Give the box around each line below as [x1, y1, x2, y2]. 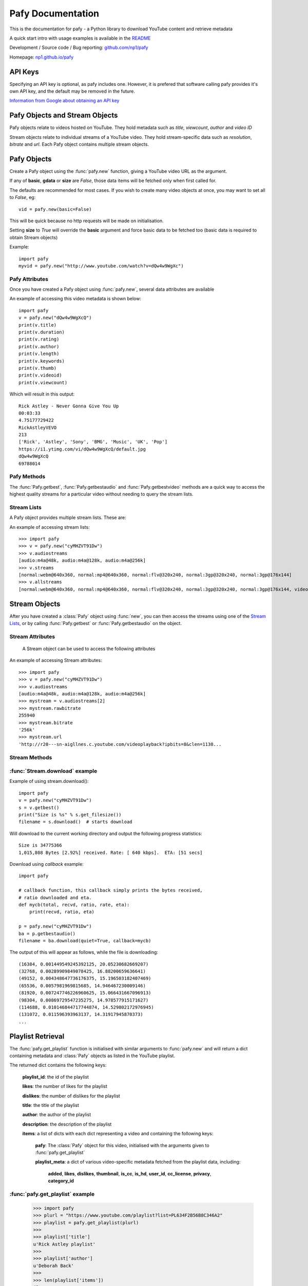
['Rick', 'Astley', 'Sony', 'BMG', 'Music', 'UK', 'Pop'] [18, 439, 168, 445]
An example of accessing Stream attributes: [9, 657, 102, 664]
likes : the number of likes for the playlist [22, 1083, 108, 1089]
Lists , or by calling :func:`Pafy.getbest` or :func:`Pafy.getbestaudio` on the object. [9, 620, 182, 627]
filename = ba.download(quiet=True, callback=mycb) [18, 938, 151, 943]
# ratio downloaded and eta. [18, 895, 92, 900]
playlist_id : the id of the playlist [22, 1074, 89, 1080]
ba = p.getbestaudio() [18, 931, 76, 936]
